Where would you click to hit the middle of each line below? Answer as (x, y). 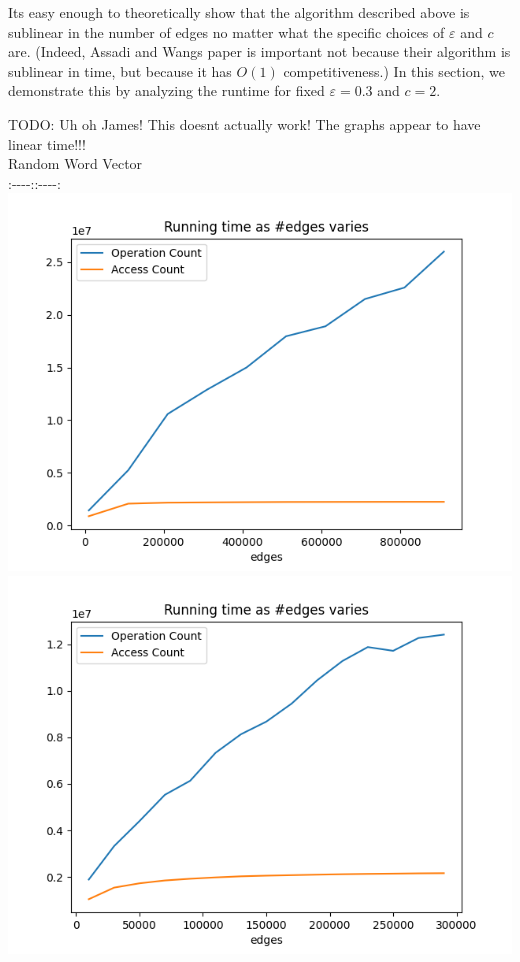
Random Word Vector (75, 163)
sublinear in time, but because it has (120, 70)
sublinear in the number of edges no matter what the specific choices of (226, 31)
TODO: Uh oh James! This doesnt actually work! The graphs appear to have (244, 123)
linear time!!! (47, 143)
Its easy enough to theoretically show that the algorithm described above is (239, 12)
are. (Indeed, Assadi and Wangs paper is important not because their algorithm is (259, 51)
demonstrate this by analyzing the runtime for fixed (166, 90)
